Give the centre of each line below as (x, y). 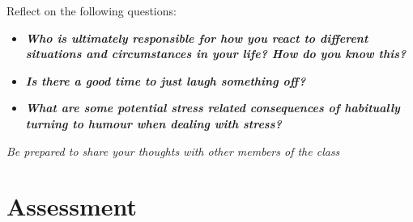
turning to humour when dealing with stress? (153, 123)
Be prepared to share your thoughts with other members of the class (173, 151)
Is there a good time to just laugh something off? (166, 80)
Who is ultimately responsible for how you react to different (197, 38)
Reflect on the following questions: (92, 10)
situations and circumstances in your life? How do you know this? (216, 54)
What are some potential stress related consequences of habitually (213, 108)
